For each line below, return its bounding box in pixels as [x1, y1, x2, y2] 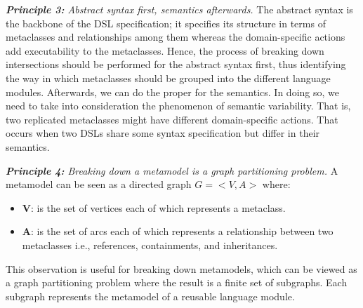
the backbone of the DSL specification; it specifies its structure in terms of [6, 15, 326, 30]
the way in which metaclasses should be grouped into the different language [6, 70, 331, 85]
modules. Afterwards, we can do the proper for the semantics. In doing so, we [6, 84, 339, 99]
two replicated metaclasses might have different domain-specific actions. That [6, 112, 338, 126]
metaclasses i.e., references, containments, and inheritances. [22, 237, 278, 252]
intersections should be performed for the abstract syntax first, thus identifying [6, 57, 346, 72]
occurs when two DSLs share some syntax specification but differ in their [6, 126, 320, 140]
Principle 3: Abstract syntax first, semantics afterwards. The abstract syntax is [6, 2, 353, 16]
